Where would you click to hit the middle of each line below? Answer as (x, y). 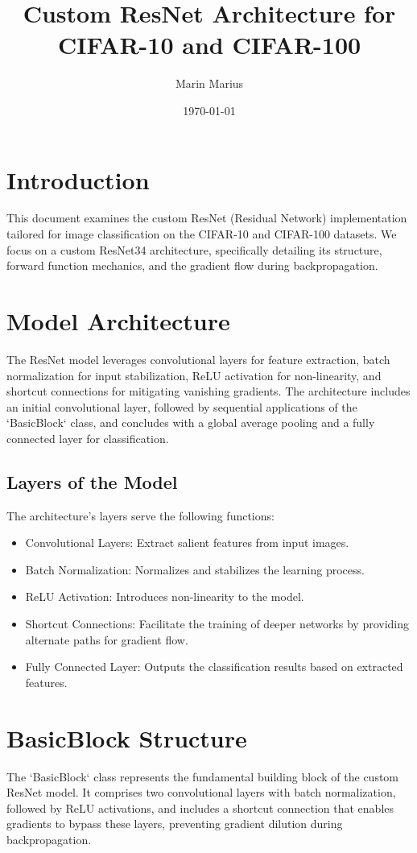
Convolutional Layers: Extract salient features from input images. (187, 542)
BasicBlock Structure (127, 737)
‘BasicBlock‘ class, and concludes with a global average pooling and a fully (191, 422)
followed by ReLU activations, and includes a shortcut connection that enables (200, 807)
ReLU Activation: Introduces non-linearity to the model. (165, 596)
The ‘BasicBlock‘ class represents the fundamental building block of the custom (203, 776)
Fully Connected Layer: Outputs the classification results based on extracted (214, 667)
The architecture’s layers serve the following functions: (140, 515)
